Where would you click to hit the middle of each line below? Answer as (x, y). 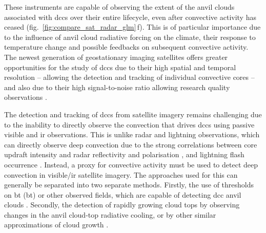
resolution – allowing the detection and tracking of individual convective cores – (129, 77)
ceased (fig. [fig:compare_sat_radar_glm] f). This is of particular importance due (132, 27)
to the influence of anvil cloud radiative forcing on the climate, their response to (130, 37)
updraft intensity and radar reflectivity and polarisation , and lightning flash (124, 154)
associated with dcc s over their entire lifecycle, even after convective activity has (130, 17)
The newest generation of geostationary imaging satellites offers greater (116, 57)
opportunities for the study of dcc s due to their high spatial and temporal (120, 67)
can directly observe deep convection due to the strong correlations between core (131, 144)
